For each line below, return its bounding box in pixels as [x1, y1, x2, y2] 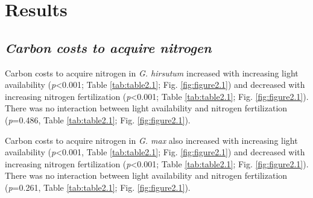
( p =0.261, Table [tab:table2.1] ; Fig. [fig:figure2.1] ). [5, 181, 191, 193]
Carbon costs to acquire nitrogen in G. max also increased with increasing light [5, 134, 298, 146]
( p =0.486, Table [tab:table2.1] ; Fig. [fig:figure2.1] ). [5, 113, 191, 126]
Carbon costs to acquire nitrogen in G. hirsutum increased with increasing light [5, 66, 299, 79]
